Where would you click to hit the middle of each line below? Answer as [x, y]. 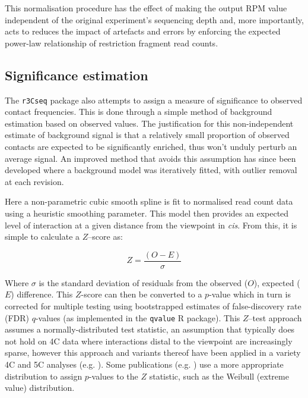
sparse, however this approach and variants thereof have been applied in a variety [153, 352]
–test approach [275, 317]
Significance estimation [77, 75]
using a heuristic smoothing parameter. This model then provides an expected [147, 213]
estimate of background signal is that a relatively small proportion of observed [147, 135]
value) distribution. [40, 388]
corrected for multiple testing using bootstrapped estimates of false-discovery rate [153, 306]
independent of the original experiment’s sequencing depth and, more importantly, [154, 19]
